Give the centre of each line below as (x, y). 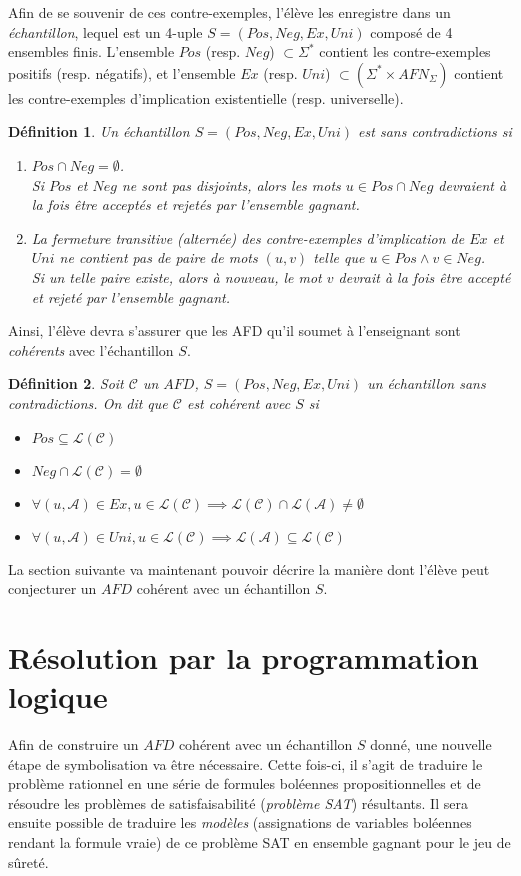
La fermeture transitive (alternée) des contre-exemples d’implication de (248, 237)
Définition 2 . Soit (66, 383)
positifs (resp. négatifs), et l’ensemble (122, 72)
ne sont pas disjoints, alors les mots (231, 184)
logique (58, 696)
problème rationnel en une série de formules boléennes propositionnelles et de (244, 783)
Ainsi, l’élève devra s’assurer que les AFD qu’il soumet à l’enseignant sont (234, 330)
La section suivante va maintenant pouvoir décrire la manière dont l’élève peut (249, 568)
